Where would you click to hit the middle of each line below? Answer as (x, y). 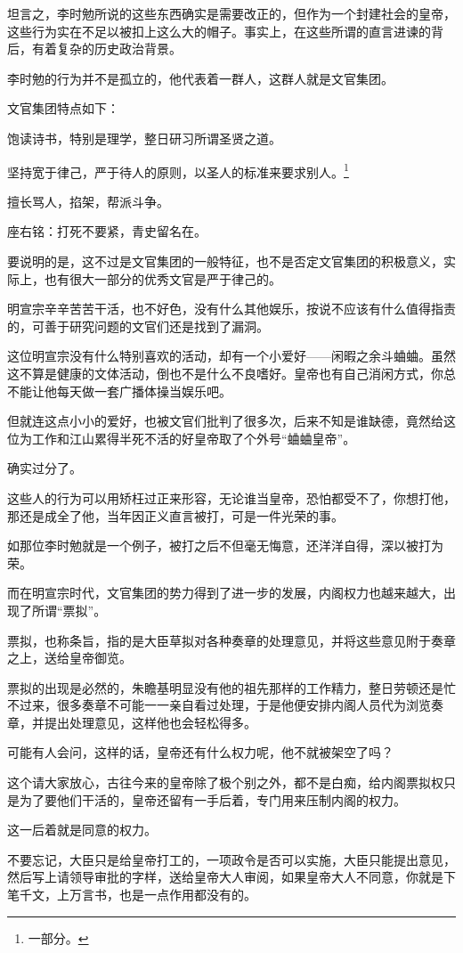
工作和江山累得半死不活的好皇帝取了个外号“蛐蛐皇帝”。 (194, 438)
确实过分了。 (45, 468)
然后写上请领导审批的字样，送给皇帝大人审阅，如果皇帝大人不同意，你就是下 (231, 877)
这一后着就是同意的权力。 (82, 830)
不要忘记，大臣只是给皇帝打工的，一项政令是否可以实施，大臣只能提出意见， (231, 859)
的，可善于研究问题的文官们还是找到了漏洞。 (138, 326)
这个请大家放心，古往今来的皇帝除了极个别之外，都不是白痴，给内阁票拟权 (225, 782)
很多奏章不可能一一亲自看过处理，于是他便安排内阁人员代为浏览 (244, 705)
